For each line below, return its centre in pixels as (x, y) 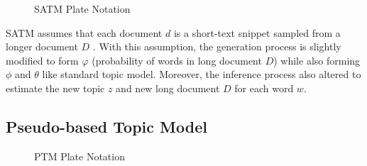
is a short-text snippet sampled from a (257, 32)
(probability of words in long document (177, 60)
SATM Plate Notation (82, 9)
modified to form (42, 60)
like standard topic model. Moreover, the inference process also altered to (202, 74)
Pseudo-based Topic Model (106, 126)
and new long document (168, 88)
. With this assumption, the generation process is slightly (217, 46)
